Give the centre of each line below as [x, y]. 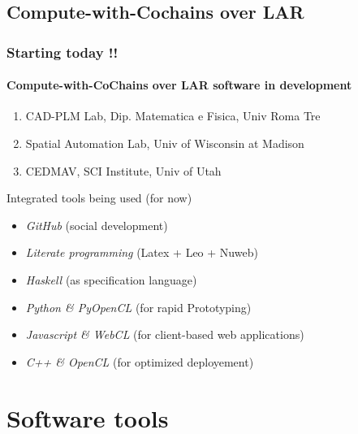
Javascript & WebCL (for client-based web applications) [165, 334]
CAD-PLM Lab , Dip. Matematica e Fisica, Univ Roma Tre [173, 116]
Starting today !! [63, 52]
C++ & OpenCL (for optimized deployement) [140, 361]
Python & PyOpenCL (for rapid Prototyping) [138, 307]
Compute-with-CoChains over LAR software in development [179, 85]
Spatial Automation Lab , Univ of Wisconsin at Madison [165, 143]
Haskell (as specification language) [111, 279]
